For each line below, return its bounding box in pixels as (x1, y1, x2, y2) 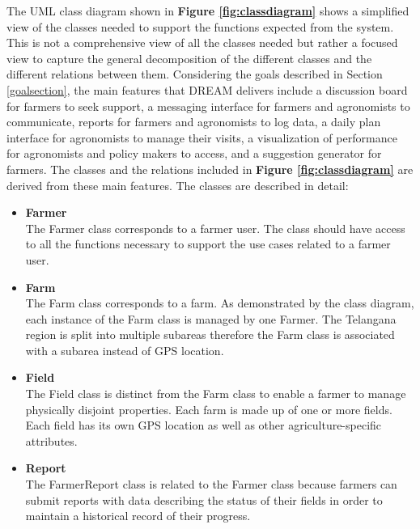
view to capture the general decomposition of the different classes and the (6, 49, 372, 66)
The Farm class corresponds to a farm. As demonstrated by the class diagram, (25, 294, 414, 311)
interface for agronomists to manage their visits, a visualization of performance (6, 129, 397, 146)
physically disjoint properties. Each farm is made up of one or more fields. (25, 400, 392, 417)
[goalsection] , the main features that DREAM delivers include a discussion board (6, 81, 408, 98)
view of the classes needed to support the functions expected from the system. (6, 18, 394, 35)
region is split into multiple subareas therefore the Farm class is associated (25, 326, 395, 343)
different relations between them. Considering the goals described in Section (6, 66, 383, 83)
